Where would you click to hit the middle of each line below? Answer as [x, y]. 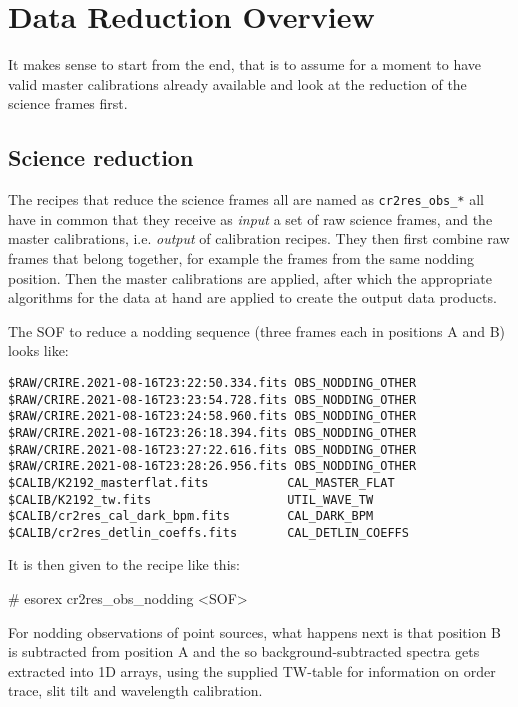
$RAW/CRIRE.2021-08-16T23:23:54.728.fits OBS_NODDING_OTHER [212, 399]
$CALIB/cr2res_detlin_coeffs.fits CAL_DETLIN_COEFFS [208, 532]
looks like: [38, 350]
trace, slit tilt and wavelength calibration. [135, 690]
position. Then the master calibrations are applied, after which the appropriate [250, 277]
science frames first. [68, 103]
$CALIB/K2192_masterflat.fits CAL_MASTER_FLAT [201, 482]
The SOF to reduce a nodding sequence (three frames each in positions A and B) [257, 330]
